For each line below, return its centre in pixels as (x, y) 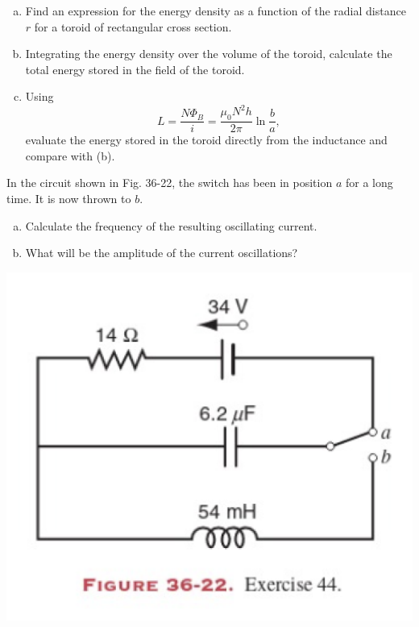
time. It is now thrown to (69, 199)
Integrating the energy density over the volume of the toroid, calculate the (209, 54)
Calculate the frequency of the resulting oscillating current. (171, 225)
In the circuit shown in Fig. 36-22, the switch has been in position (170, 183)
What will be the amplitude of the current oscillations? (162, 253)
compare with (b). (70, 155)
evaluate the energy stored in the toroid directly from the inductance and (206, 140)
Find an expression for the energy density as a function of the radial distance (216, 10)
